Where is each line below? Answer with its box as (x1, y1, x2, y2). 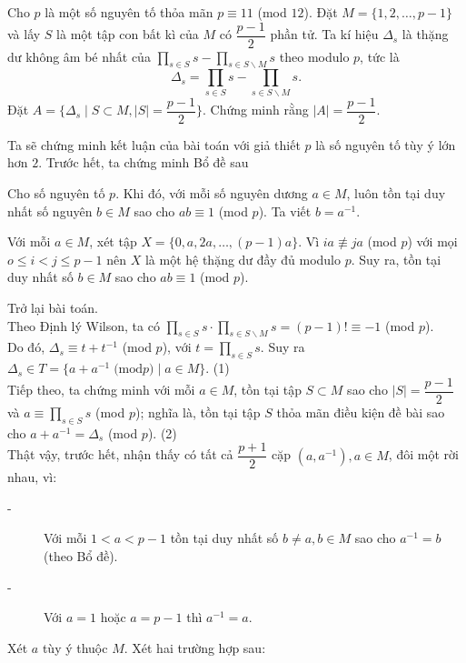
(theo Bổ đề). (44, 547, 118, 566)
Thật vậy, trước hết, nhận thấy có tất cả (7, 445, 233, 464)
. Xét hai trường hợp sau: (124, 638, 266, 657)
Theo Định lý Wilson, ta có (7, 316, 160, 335)
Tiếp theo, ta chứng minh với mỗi (7, 380, 195, 399)
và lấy (7, 25, 41, 44)
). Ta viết (258, 201, 312, 220)
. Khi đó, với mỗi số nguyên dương (115, 184, 308, 203)
